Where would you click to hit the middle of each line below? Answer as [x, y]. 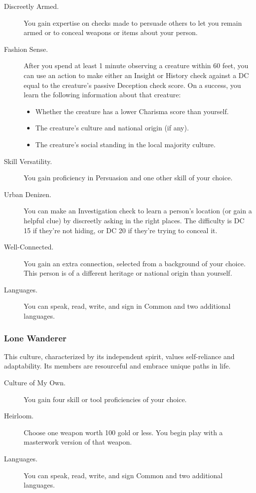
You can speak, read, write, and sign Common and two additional [123, 475]
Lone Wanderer [35, 338]
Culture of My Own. [35, 383]
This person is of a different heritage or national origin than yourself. [128, 273]
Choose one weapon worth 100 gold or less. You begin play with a [123, 432]
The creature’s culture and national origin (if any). [112, 128]
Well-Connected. [29, 247]
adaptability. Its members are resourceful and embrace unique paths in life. [117, 366]
